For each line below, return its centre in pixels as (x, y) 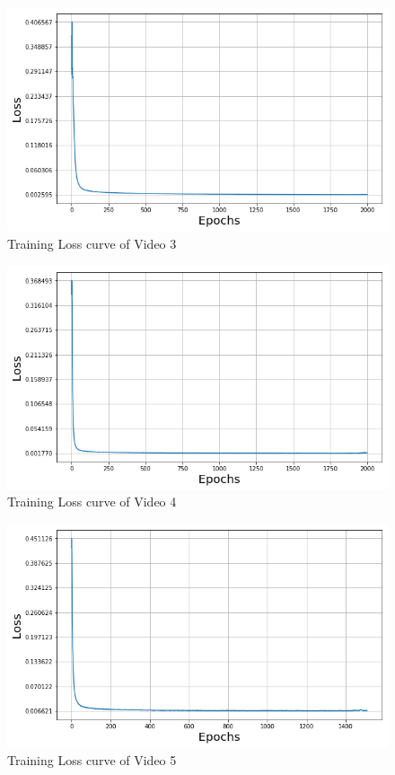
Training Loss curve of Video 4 (92, 502)
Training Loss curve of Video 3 (92, 243)
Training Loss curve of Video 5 (92, 759)
